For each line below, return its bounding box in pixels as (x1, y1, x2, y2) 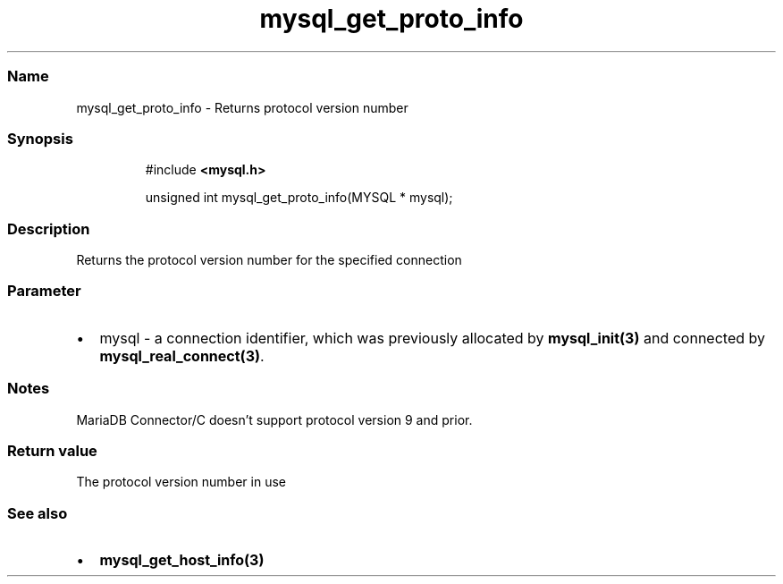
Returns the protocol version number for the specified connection (76, 252, 462, 267)
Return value (7, 441, 97, 460)
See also (7, 504, 68, 522)
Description (7, 219, 90, 238)
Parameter (7, 282, 81, 300)
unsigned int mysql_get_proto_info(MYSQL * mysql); (145, 190, 453, 206)
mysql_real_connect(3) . (99, 346, 265, 365)
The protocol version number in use (76, 474, 286, 490)
